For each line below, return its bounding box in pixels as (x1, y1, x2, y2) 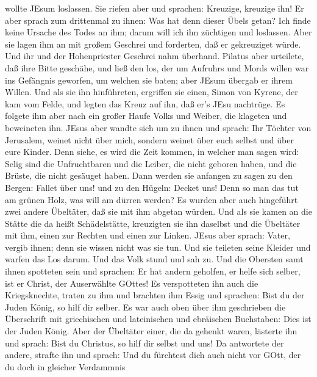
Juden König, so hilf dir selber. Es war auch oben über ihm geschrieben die (5, 300, 286, 313)
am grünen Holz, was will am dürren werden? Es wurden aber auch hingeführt (5, 193, 298, 206)
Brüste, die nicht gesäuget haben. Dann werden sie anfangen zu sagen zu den (5, 169, 293, 182)
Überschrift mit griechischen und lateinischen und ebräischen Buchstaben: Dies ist (5, 312, 312, 325)
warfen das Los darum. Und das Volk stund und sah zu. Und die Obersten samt (5, 253, 304, 265)
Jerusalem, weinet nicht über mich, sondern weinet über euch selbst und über (5, 133, 294, 146)
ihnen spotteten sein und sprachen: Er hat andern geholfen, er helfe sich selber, (5, 265, 301, 278)
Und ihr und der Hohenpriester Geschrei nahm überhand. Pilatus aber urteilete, (5, 49, 304, 62)
